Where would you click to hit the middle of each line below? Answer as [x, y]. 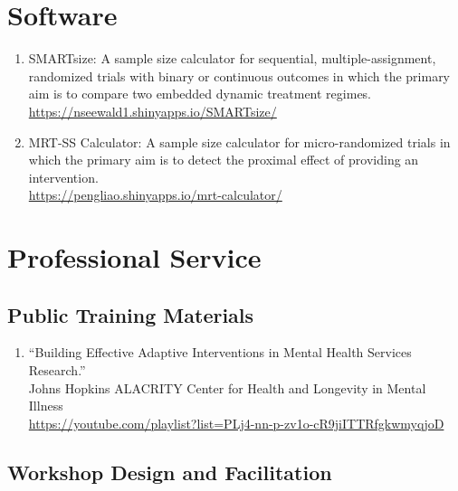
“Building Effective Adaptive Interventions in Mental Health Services [220, 352]
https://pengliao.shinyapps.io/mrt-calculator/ [155, 195]
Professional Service [134, 257]
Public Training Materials [131, 314]
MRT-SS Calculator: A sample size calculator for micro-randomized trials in [239, 142]
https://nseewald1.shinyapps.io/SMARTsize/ [153, 111]
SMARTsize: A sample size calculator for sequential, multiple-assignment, [232, 58]
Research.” [57, 370]
